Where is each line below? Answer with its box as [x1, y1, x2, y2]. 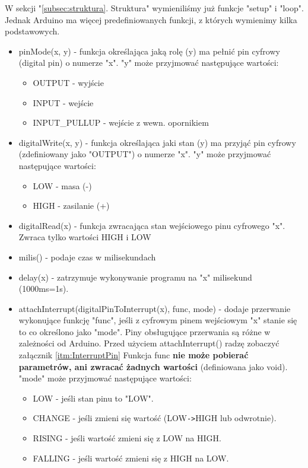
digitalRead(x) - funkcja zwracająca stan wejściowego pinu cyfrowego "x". [18, 219, 285, 231]
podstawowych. [5, 25, 60, 37]
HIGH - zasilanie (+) [33, 199, 110, 212]
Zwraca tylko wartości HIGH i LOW [18, 231, 151, 243]
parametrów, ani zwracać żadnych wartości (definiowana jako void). [18, 360, 288, 373]
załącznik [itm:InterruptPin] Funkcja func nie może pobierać [18, 349, 249, 361]
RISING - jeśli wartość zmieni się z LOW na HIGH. [33, 432, 221, 444]
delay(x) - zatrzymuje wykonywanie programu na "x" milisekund [18, 270, 252, 283]
